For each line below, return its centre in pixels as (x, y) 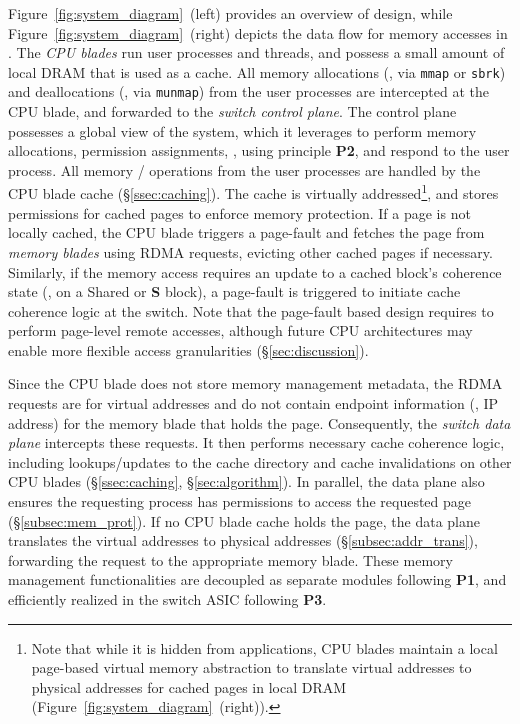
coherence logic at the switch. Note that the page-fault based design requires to (251, 310)
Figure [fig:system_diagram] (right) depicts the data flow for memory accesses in (258, 32)
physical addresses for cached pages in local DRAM (189, 686)
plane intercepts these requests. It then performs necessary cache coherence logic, (256, 442)
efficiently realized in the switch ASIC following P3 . (167, 599)
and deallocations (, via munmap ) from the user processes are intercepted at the (249, 91)
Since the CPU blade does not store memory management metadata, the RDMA (255, 383)
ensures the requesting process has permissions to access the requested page (240, 501)
